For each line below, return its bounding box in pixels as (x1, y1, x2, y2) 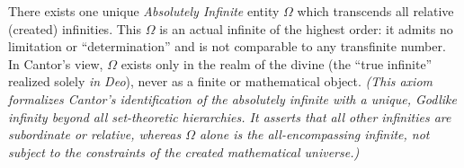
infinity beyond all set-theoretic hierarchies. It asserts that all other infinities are (8, 107, 451, 126)
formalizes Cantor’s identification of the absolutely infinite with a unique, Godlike (8, 89, 457, 108)
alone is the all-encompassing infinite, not (200, 125, 430, 144)
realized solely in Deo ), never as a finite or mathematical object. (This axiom (8, 72, 433, 91)
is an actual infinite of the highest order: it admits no (159, 19, 453, 38)
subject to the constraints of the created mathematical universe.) (8, 142, 360, 161)
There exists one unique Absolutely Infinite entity (8, 2, 280, 20)
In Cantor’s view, (8, 54, 103, 73)
